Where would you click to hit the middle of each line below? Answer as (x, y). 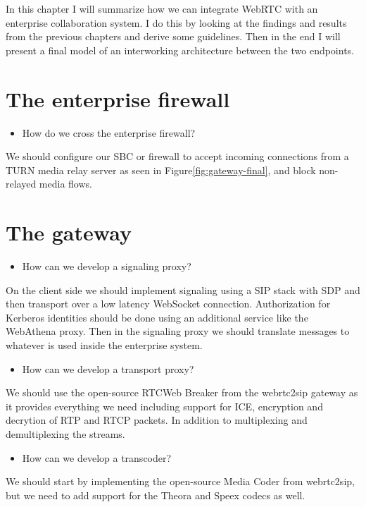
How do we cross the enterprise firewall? (109, 132)
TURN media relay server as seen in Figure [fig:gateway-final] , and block (161, 170)
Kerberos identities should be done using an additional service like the (157, 317)
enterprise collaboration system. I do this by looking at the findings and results (176, 22)
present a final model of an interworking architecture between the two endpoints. (180, 50)
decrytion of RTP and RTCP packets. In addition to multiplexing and (157, 420)
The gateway (69, 232)
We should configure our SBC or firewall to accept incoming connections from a (177, 156)
